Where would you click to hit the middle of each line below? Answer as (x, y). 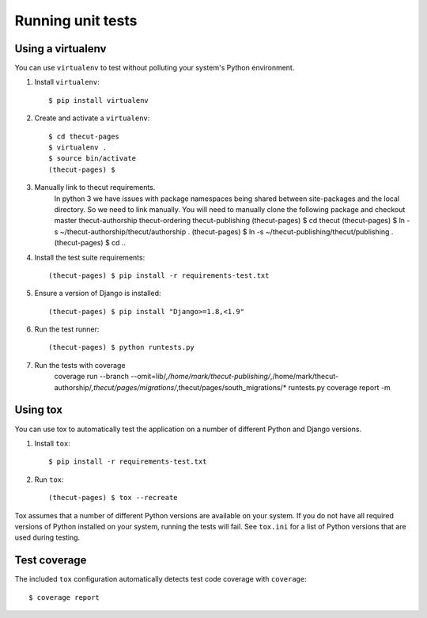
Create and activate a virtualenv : (92, 118)
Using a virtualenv (60, 49)
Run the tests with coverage (80, 365)
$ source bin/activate (93, 159)
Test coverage (51, 561)
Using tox (39, 410)
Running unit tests (76, 21)
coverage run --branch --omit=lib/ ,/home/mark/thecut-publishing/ (162, 377)
